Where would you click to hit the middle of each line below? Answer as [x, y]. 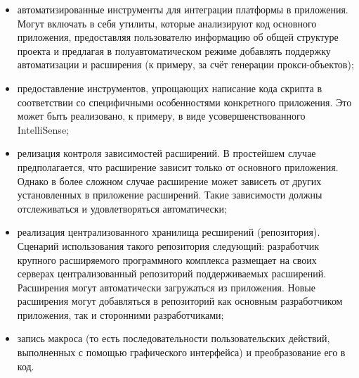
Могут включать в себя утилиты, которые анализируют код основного [167, 23]
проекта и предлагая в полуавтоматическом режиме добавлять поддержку [174, 50]
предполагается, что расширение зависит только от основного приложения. [178, 166]
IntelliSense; [43, 129]
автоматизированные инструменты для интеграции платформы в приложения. [183, 9]
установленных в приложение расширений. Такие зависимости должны [170, 195]
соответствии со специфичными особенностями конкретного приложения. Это [184, 102]
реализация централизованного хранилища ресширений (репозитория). [169, 232]
